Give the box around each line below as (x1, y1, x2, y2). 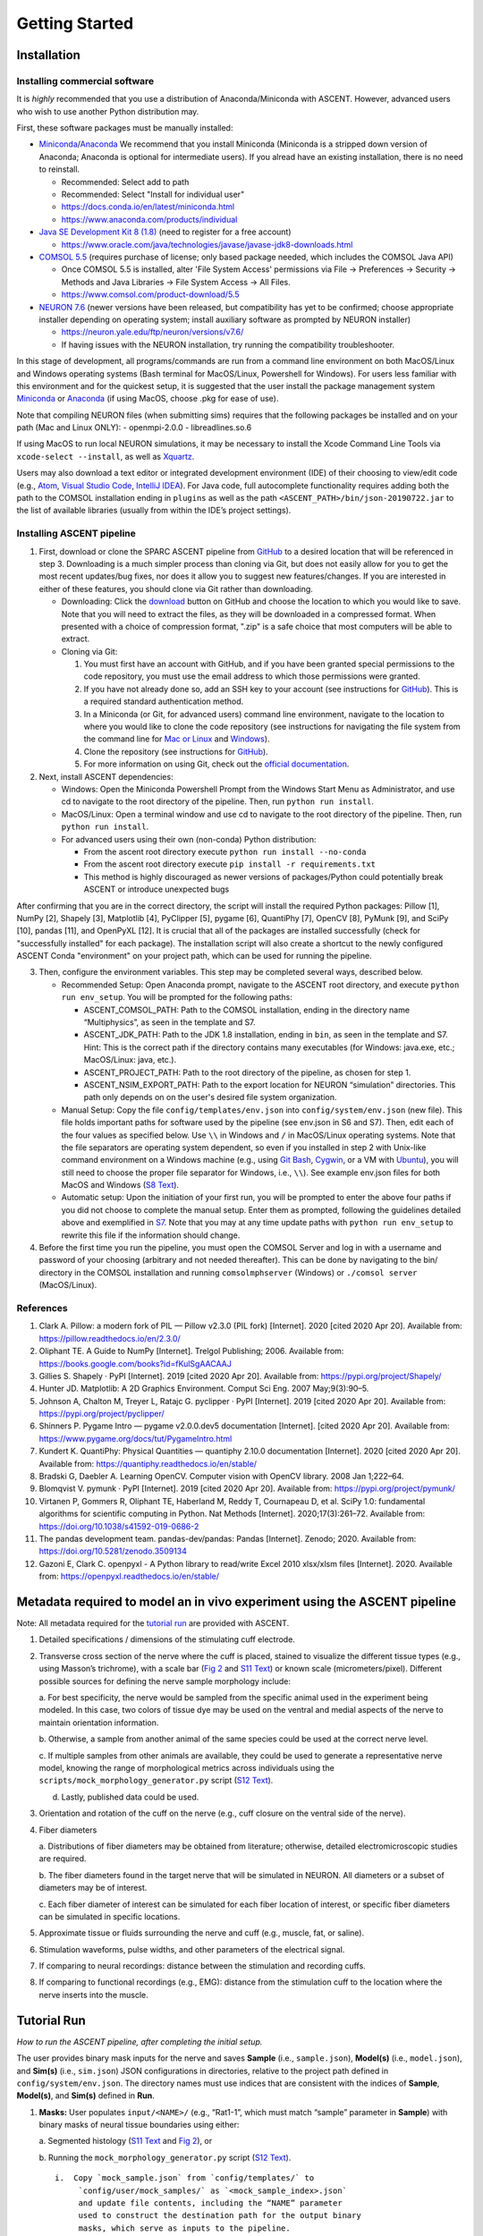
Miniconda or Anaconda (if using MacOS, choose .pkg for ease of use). (16, 394, 279, 404)
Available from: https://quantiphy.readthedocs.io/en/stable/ (38, 1458, 258, 1469)
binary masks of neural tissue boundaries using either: (38, 2120, 240, 2130)
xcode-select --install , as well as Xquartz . (16, 451, 195, 462)
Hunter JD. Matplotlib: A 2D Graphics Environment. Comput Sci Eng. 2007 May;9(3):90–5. (38, 1383, 369, 1394)
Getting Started (16, 13, 134, 33)
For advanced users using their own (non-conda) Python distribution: (61, 834, 317, 844)
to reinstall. (38, 164, 80, 174)
